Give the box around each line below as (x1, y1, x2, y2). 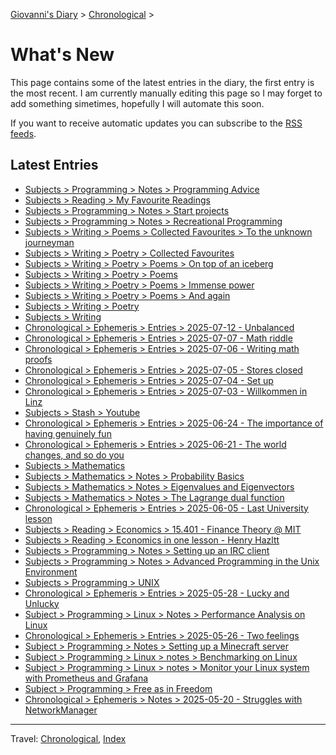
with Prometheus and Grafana (24, 672, 149, 684)
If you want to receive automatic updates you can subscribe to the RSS (10, 117, 303, 129)
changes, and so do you (24, 449, 125, 461)
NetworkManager (24, 704, 98, 716)
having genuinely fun (24, 427, 112, 439)
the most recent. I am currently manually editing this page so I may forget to (10, 87, 323, 99)
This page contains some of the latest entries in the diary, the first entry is (10, 76, 315, 88)
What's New (10, 44, 115, 66)
